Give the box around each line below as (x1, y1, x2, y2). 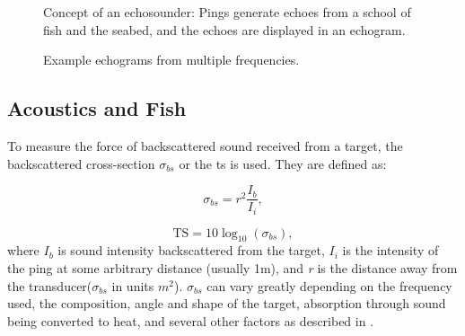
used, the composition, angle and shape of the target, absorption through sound (7, 294, 446, 313)
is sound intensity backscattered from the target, (57, 241, 325, 260)
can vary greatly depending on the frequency (206, 276, 452, 295)
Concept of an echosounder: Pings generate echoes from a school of (43, 3, 411, 21)
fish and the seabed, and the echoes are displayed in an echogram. (43, 20, 406, 39)
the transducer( (7, 276, 92, 295)
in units (111, 276, 154, 295)
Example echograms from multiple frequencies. (43, 50, 300, 69)
